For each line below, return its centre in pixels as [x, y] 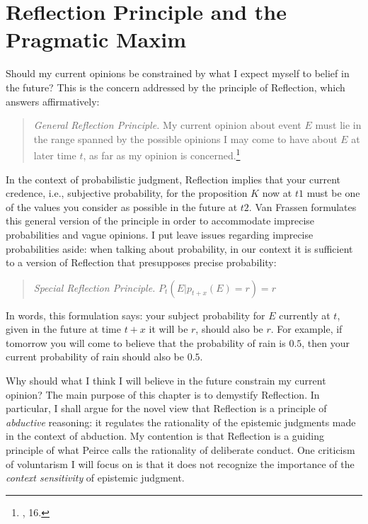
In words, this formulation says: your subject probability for [136, 315]
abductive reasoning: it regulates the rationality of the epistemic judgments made [181, 422]
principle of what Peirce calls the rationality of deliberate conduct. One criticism [180, 450]
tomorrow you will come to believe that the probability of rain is [146, 342]
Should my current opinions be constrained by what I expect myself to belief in [178, 73]
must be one [333, 193]
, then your [326, 342]
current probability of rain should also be [95, 357]
